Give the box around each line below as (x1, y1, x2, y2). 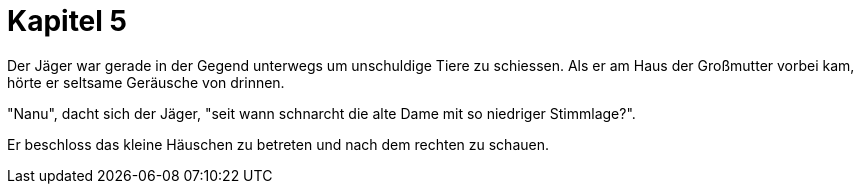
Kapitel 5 (7, 4, 127, 38)
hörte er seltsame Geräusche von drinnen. (7, 73, 285, 91)
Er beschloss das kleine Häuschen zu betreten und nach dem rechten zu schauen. (7, 135, 549, 153)
